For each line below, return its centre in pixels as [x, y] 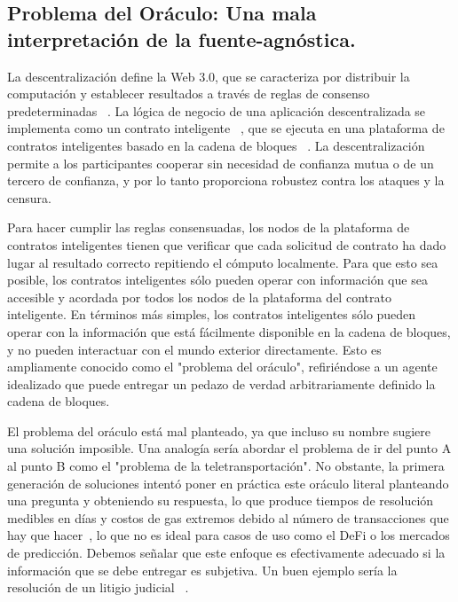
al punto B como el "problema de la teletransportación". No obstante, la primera [226, 466]
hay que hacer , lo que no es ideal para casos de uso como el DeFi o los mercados [229, 535]
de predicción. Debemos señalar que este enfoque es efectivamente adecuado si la [226, 553]
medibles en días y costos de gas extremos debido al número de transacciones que [228, 517]
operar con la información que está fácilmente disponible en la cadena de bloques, [229, 331]
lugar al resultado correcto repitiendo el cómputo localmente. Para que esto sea [223, 262]
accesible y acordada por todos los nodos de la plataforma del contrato [199, 297]
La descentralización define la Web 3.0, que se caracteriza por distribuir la [209, 76]
